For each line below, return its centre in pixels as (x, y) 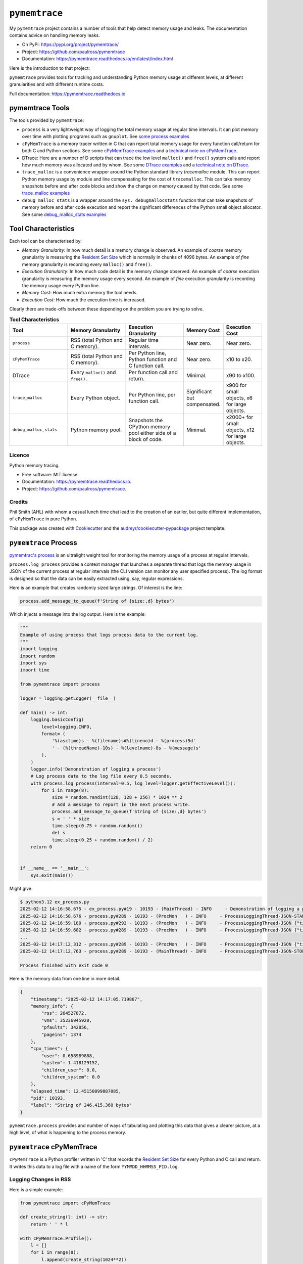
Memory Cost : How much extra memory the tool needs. (80, 293)
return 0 (41, 847)
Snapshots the (146, 420)
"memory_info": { (52, 1006)
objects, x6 (239, 398)
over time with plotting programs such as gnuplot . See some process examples (106, 137)
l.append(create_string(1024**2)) (84, 1259)
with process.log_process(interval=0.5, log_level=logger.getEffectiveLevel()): (133, 783)
